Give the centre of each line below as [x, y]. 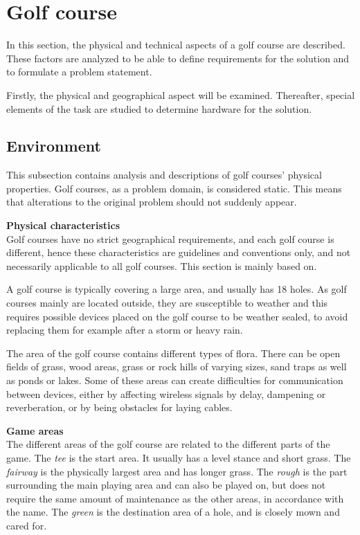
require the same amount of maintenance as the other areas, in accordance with [175, 498]
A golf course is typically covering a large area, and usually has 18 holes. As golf [177, 289]
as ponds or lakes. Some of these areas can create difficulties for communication [175, 380]
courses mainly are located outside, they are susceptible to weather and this [167, 303]
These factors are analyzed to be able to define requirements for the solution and [178, 58]
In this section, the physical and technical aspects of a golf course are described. [176, 45]
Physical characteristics [63, 225]
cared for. [27, 525]
